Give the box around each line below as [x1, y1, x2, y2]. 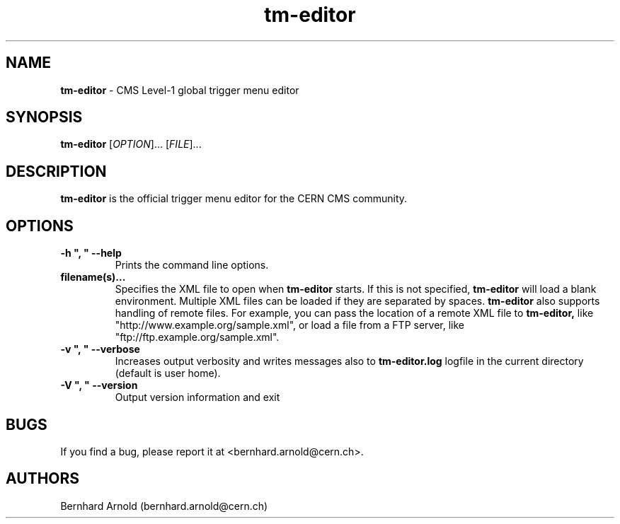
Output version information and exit [115, 391, 280, 404]
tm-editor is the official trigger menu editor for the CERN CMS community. [60, 192, 408, 205]
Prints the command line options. [115, 259, 269, 272]
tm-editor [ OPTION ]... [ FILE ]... [60, 138, 202, 151]
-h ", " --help [60, 247, 122, 260]
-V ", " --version [60, 379, 138, 392]
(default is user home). [115, 367, 221, 380]
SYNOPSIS [6, 108, 83, 127]
